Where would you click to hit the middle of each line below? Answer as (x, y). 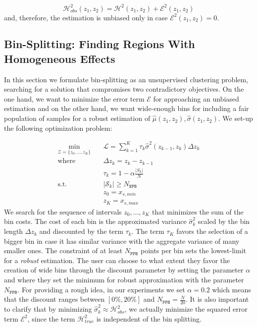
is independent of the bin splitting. (149, 318)
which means (231, 289)
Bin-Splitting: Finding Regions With (100, 44)
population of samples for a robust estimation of (77, 118)
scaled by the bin (224, 221)
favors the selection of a (212, 231)
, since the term (51, 318)
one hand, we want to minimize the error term (74, 98)
